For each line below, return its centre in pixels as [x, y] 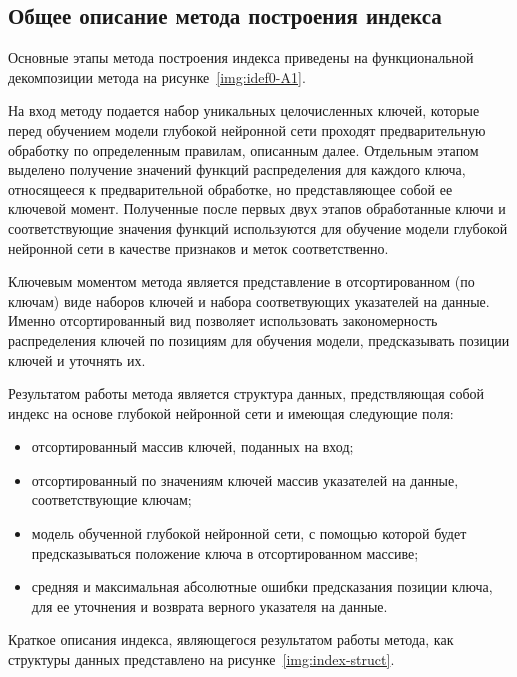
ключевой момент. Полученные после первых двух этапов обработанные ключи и [257, 208]
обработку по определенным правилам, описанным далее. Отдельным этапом [243, 149]
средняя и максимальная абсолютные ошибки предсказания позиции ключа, [262, 586]
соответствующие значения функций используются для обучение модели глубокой [258, 227]
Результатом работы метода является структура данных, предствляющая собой [246, 393]
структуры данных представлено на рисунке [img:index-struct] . [201, 659]
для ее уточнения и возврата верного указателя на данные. [209, 605]
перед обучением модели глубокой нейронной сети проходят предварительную [247, 129]
